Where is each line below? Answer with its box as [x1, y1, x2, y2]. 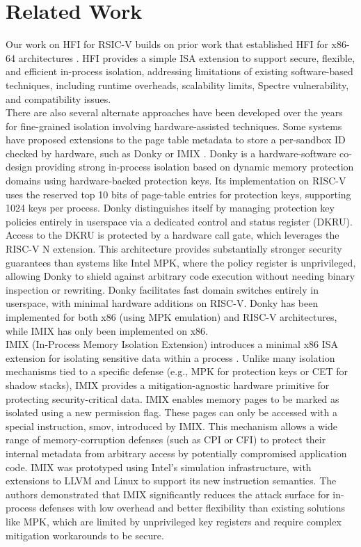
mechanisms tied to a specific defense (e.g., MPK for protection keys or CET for [6, 364, 348, 379]
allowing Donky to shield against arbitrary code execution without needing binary [6, 269, 355, 283]
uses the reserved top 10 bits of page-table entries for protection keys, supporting [6, 187, 351, 201]
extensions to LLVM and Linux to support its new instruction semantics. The [6, 473, 337, 488]
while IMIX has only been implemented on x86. [6, 323, 208, 338]
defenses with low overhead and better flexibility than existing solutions [39, 500, 345, 515]
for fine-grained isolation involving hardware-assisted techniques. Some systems [6, 118, 342, 133]
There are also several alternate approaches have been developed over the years [6, 105, 343, 120]
